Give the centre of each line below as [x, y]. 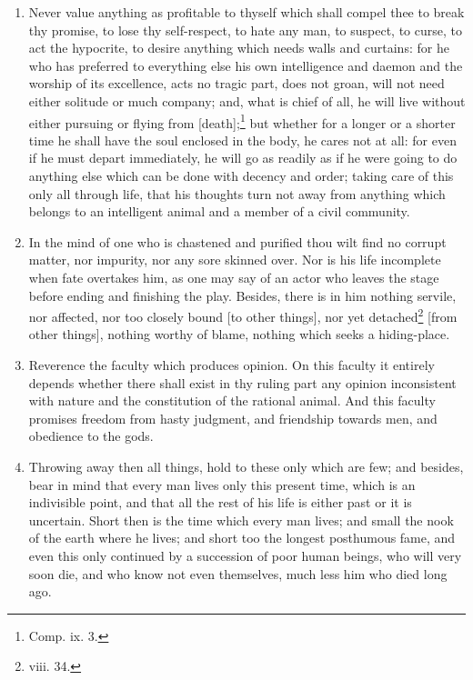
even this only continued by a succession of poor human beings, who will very [245, 555]
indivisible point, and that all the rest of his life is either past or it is [220, 502]
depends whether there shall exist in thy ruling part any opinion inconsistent [242, 382]
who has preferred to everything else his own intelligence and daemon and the [246, 65]
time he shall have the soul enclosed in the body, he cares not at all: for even [242, 140]
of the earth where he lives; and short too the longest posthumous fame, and [242, 538]
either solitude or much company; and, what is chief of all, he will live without [247, 100]
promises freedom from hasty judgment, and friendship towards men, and [233, 418]
